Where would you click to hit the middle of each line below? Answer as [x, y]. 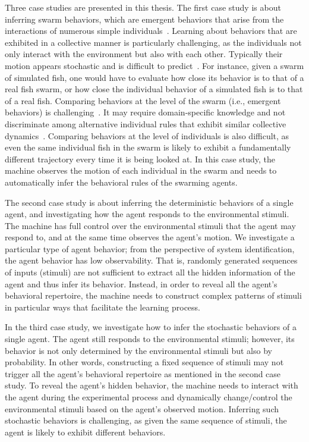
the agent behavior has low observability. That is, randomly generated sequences [151, 260]
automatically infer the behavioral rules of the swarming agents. [121, 182]
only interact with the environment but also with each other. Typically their [144, 54]
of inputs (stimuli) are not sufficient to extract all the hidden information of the [150, 272]
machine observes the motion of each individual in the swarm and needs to [141, 170]
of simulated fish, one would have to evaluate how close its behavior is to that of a [154, 77]
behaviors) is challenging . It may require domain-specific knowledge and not [145, 112]
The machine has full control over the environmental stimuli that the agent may [150, 225]
